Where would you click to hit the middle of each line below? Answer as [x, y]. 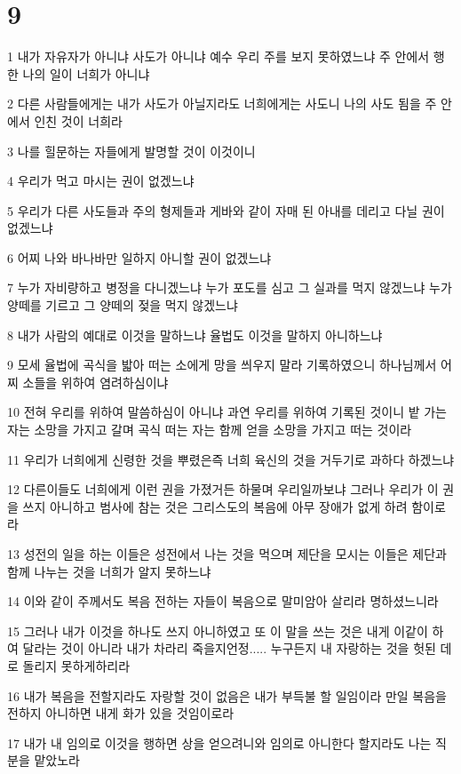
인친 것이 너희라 [78, 120]
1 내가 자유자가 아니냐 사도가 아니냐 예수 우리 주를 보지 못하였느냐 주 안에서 [219, 56]
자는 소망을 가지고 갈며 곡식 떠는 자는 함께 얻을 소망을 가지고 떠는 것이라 [210, 430]
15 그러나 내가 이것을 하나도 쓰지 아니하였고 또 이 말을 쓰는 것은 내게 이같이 [218, 630]
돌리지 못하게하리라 [76, 665]
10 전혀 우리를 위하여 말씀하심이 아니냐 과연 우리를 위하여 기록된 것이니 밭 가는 [227, 412]
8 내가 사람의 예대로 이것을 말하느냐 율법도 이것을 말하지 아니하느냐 [195, 335]
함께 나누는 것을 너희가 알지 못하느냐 [109, 571]
